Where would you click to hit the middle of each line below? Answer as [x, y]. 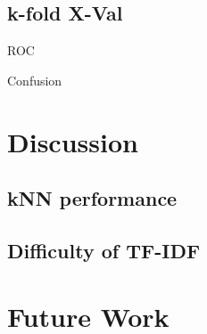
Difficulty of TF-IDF [104, 250]
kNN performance [92, 198]
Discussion [73, 141]
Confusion [35, 80]
